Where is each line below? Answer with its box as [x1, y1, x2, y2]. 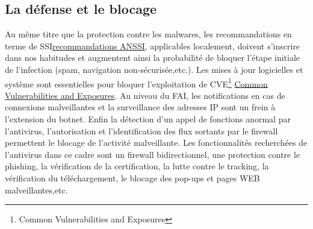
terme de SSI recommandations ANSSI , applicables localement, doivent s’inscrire [5, 39, 300, 52]
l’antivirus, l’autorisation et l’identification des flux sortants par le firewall [5, 124, 278, 137]
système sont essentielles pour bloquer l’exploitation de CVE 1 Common [5, 75, 268, 90]
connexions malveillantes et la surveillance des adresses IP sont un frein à [5, 101, 276, 113]
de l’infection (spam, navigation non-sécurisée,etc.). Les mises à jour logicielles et [5, 63, 303, 75]
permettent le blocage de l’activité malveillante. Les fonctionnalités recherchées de [5, 136, 308, 149]
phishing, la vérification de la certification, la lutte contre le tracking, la [5, 160, 269, 172]
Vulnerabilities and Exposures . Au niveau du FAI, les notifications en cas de [5, 89, 285, 101]
